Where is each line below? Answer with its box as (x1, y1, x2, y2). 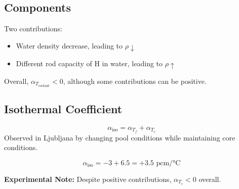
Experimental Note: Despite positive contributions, (4, 173, 172, 184)
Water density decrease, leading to (16, 40, 123, 51)
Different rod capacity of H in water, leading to (16, 58, 163, 68)
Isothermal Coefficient (4, 101, 123, 117)
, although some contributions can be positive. (63, 75, 207, 86)
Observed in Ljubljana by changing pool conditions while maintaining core (4, 132, 235, 143)
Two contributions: (4, 23, 62, 34)
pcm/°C (156, 159, 181, 167)
